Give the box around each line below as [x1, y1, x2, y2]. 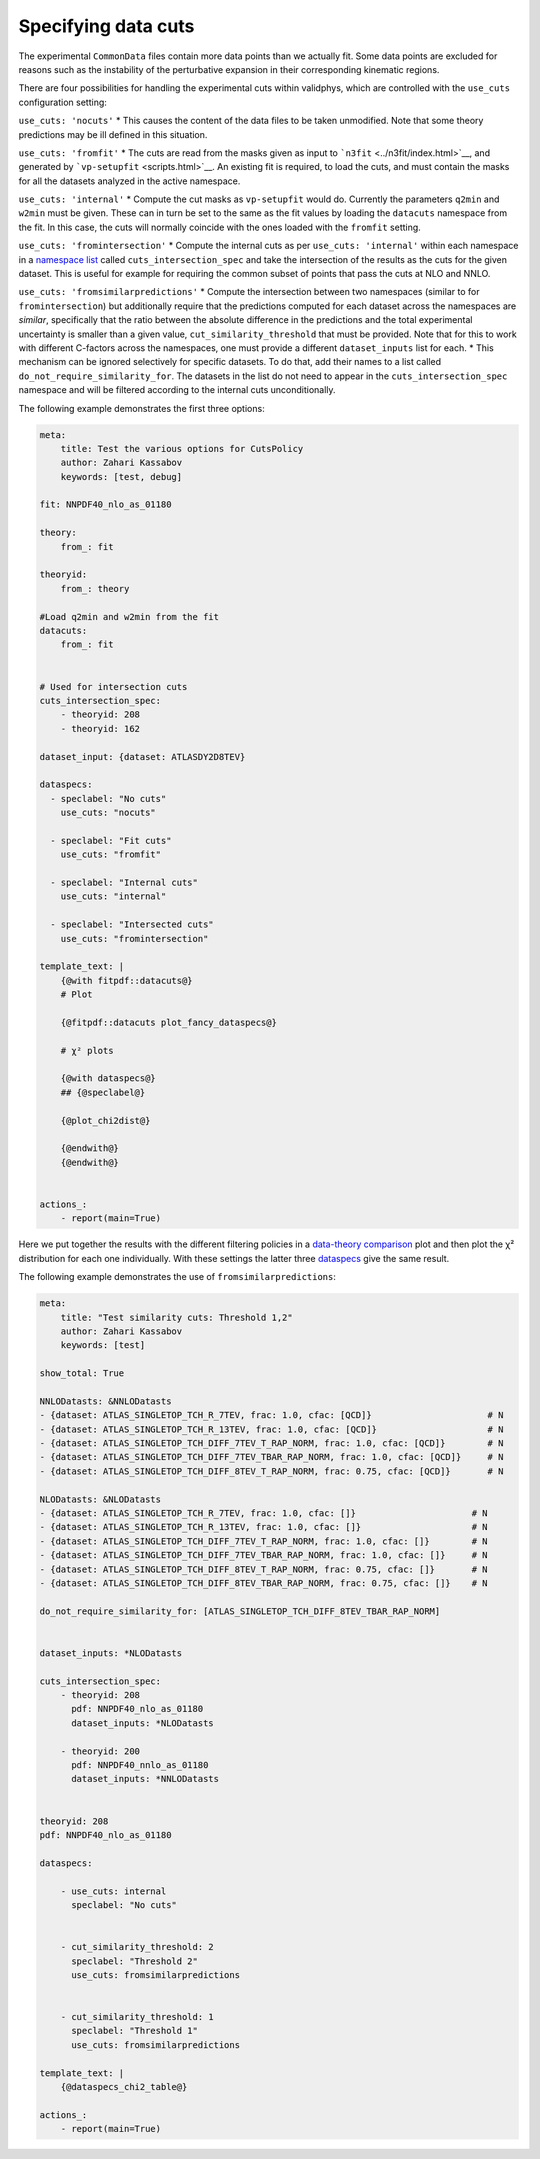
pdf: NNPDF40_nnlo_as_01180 [71, 1760, 209, 1771]
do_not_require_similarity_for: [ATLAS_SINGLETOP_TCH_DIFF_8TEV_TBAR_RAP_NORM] [39, 1605, 441, 1617]
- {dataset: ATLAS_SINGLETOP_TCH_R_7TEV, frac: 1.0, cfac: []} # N [39, 1508, 489, 1519]
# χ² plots [60, 1045, 114, 1056]
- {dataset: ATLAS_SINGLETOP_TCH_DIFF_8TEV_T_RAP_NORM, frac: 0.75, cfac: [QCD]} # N [39, 1465, 504, 1477]
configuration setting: [18, 96, 107, 108]
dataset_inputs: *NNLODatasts [71, 1773, 220, 1785]
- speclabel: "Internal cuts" [50, 877, 199, 889]
